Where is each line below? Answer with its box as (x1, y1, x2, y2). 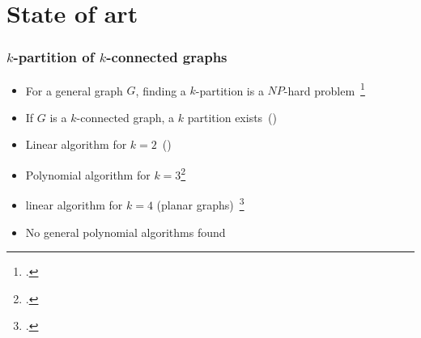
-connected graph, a (76, 108, 175, 125)
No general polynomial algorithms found (25, 223, 226, 240)
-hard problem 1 (283, 79, 365, 99)
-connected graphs (106, 47, 228, 67)
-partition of (13, 47, 95, 67)
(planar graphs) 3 (156, 194, 245, 213)
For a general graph (25, 82, 123, 99)
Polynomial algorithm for (25, 166, 151, 183)
